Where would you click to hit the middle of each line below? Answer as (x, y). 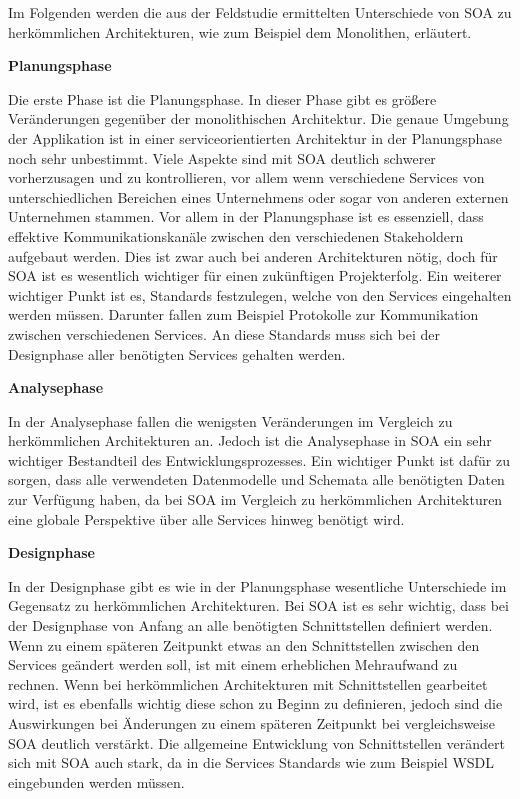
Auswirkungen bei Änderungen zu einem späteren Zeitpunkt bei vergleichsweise (251, 723)
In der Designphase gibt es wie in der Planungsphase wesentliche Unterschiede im (257, 585)
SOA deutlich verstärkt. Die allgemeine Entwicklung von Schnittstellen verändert (256, 742)
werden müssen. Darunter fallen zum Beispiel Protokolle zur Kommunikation (243, 314)
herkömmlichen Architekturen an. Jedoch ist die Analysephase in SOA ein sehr (250, 440)
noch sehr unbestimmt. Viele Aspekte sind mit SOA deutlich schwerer (222, 157)
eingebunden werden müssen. (96, 781)
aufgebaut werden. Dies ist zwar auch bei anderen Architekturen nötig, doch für (253, 255)
